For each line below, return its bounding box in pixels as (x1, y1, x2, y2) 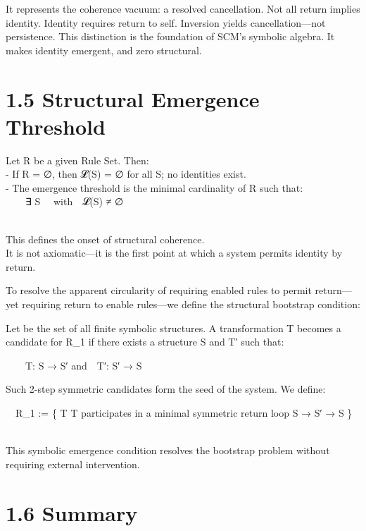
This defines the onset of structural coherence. (6, 231, 205, 246)
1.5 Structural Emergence (6, 84, 260, 113)
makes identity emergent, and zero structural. (6, 42, 202, 57)
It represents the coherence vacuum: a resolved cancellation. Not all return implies (6, 1, 360, 16)
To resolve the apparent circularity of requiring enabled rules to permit (6, 283, 312, 298)
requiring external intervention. (6, 456, 140, 471)
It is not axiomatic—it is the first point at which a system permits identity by (6, 245, 343, 260)
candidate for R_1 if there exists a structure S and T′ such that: (6, 334, 284, 349)
